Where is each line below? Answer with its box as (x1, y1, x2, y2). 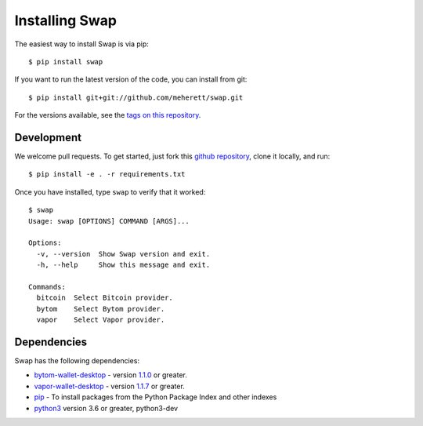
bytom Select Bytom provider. (36, 304, 165, 313)
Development (14, 130, 82, 144)
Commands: (28, 282, 66, 291)
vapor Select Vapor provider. (36, 315, 165, 325)
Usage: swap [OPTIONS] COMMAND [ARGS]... (28, 217, 190, 225)
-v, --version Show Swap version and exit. (36, 249, 211, 258)
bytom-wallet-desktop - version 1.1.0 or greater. (34, 370, 187, 380)
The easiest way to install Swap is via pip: (14, 39, 149, 49)
